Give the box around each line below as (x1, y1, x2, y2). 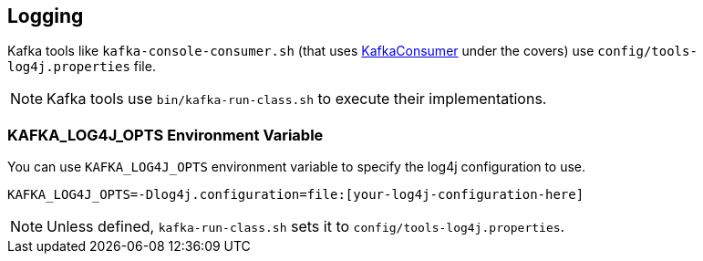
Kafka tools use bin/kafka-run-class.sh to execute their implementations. (47, 89, 547, 109)
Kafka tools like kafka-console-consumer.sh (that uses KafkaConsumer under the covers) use (7, 43, 594, 59)
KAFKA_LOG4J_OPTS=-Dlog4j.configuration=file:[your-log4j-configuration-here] (7, 187, 584, 203)
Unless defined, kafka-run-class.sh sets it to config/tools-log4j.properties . (47, 217, 565, 236)
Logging (7, 5, 84, 27)
